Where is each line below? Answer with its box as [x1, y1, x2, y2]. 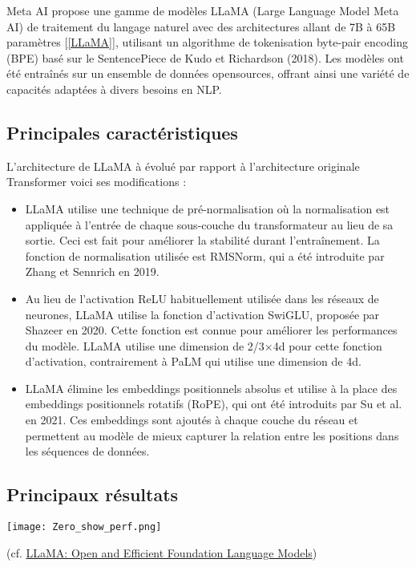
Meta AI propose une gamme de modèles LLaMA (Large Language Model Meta [6, 2, 399, 18]
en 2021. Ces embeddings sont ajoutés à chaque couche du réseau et [25, 411, 358, 428]
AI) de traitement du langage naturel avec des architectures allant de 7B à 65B [6, 18, 396, 34]
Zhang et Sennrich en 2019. [25, 263, 160, 280]
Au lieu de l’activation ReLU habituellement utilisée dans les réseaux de [25, 290, 379, 306]
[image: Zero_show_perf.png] [6, 521, 162, 533]
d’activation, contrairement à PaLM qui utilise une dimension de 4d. [25, 353, 361, 370]
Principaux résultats [6, 482, 179, 507]
